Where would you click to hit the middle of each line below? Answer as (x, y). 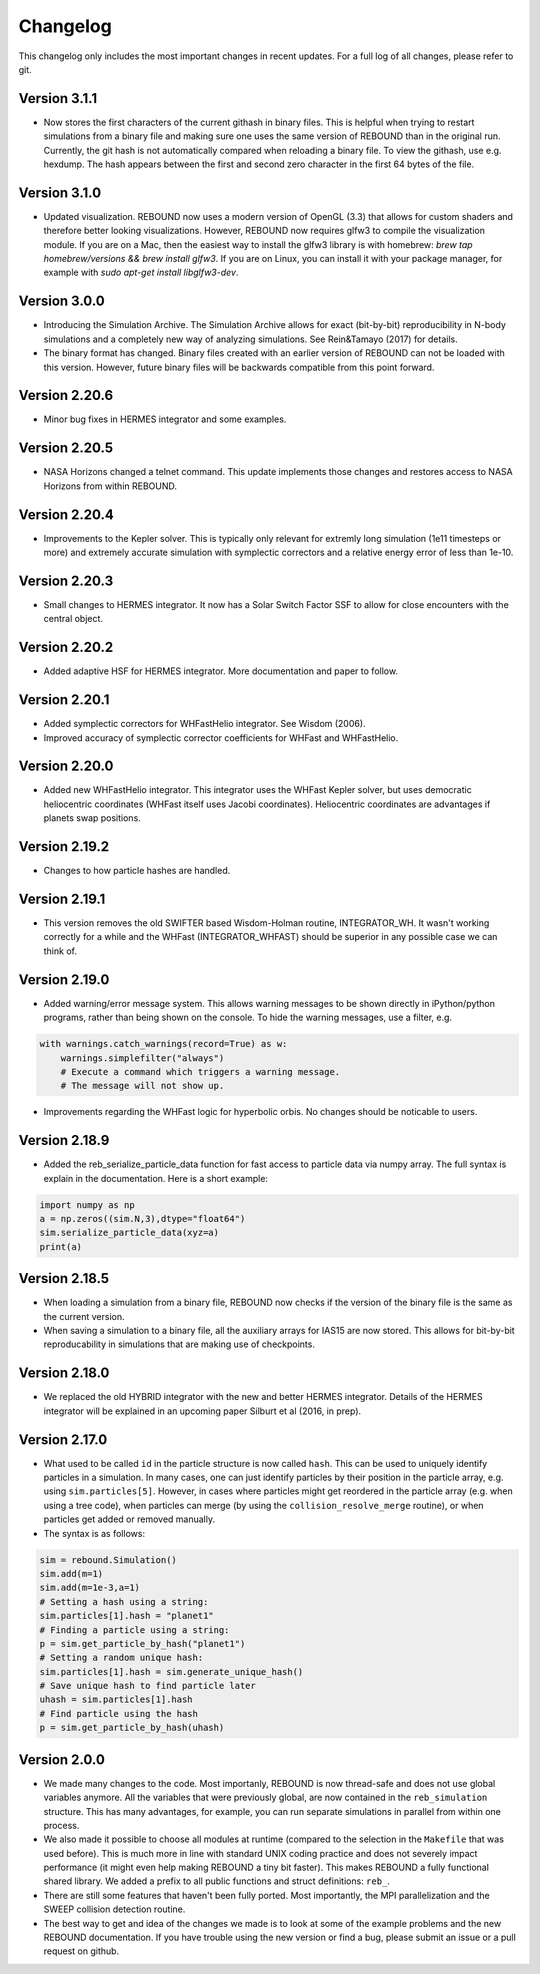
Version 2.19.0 (64, 979)
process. (61, 1825)
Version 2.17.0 (63, 1439)
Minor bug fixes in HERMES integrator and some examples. (165, 419)
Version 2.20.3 (66, 580)
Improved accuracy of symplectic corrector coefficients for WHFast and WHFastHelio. (221, 737)
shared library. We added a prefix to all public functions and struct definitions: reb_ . (216, 1881)
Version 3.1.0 (60, 192)
